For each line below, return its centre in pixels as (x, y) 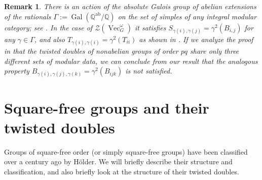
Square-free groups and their (107, 107)
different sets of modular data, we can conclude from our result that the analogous (131, 61)
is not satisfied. (149, 71)
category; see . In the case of (48, 27)
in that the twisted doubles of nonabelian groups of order (91, 50)
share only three (215, 50)
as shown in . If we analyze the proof (196, 39)
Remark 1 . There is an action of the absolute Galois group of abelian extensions (130, 6)
